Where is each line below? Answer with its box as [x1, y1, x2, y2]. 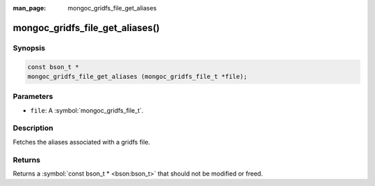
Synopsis [12, 43, 45, 53]
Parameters [12, 92, 53, 102]
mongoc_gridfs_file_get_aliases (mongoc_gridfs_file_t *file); [27, 73, 248, 80]
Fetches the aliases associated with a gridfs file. [12, 138, 151, 146]
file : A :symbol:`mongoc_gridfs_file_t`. [30, 106, 144, 114]
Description [12, 123, 53, 133]
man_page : [12, 4, 47, 12]
